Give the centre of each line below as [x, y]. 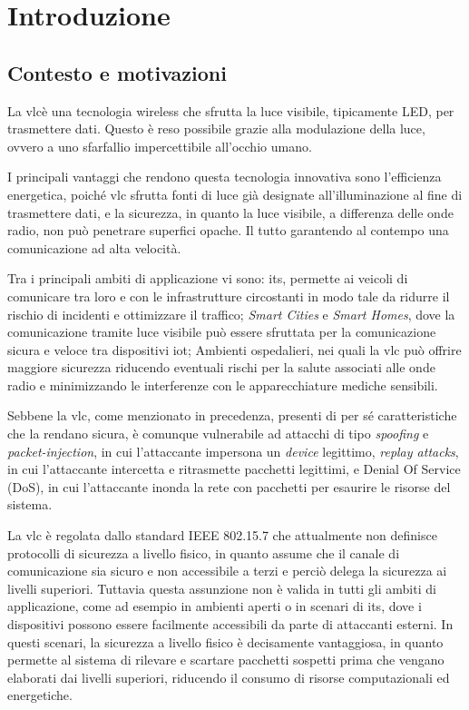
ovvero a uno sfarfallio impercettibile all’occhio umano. [160, 146]
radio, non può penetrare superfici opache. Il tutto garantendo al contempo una [228, 230]
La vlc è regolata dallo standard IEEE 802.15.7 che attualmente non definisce [222, 535]
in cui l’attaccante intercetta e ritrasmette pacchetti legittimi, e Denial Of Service [234, 469]
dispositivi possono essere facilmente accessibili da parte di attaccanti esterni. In [230, 624]
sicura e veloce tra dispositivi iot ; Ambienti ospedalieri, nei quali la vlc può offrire [234, 349]
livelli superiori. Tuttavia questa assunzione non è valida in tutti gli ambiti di [222, 588]
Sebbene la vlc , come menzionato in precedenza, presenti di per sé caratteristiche [232, 415]
